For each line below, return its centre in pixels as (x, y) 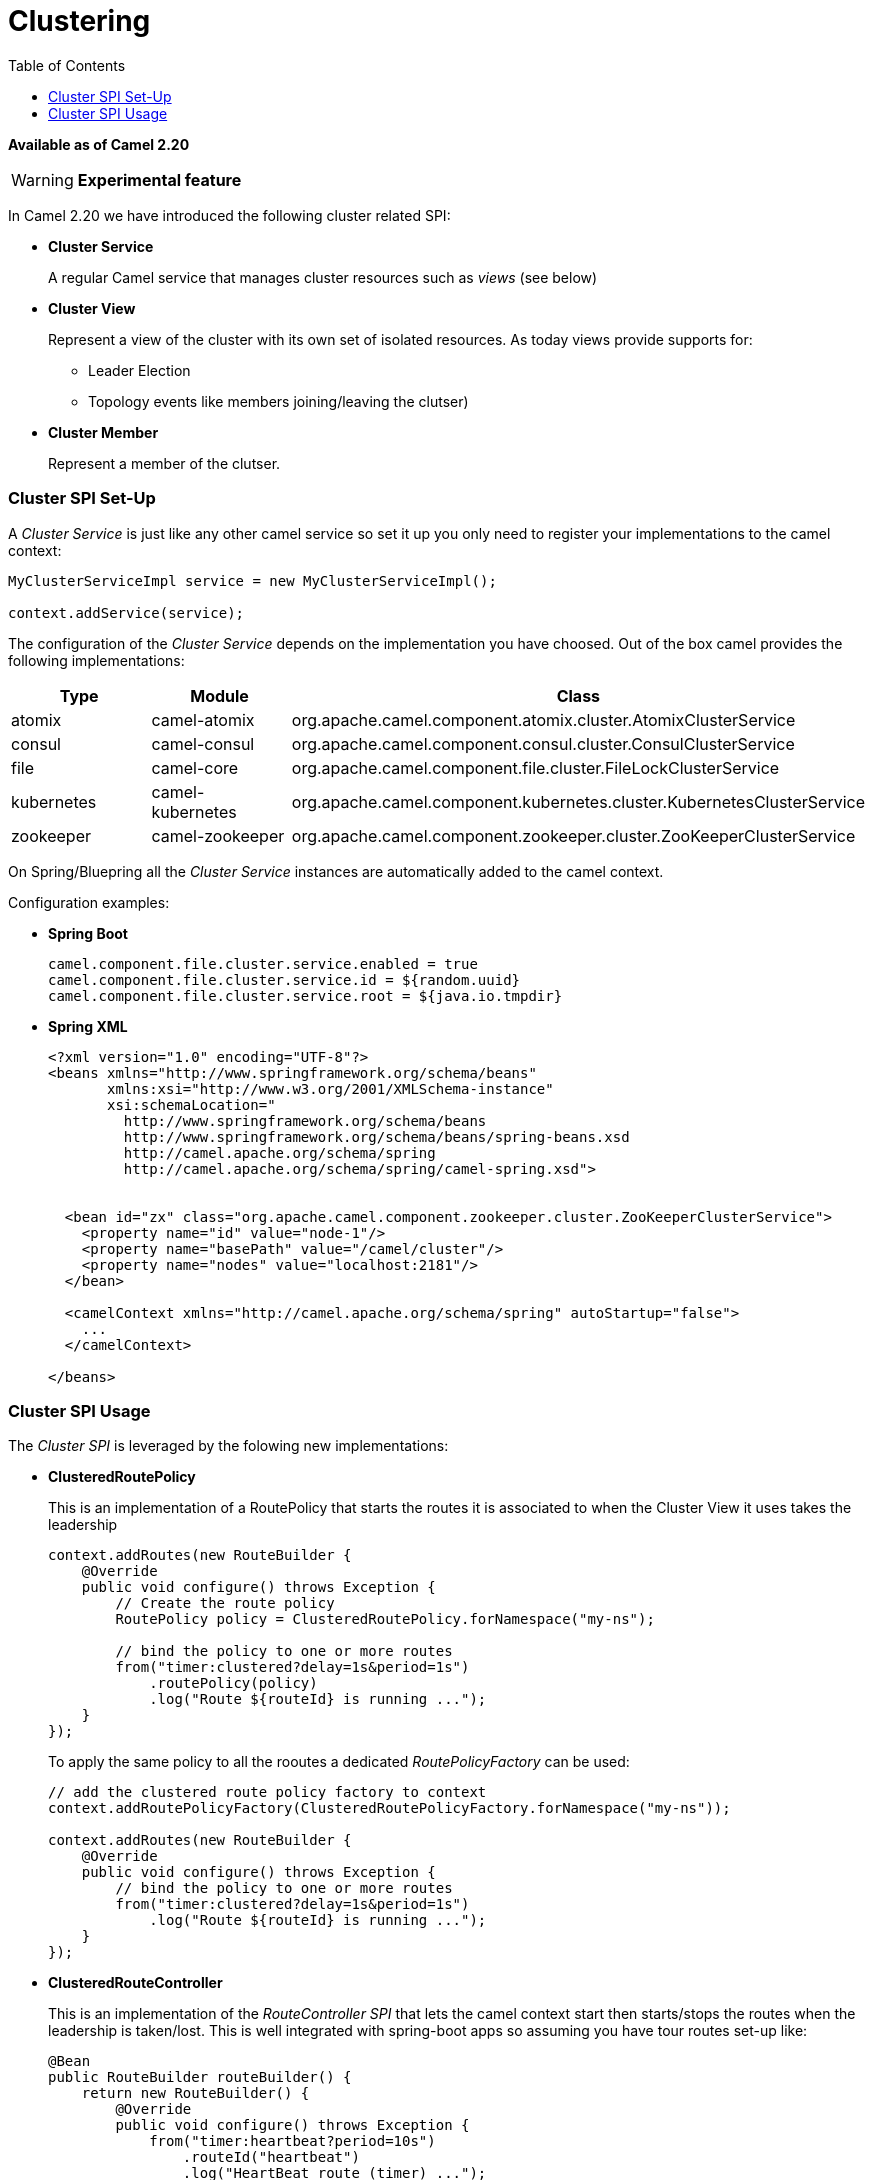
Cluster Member (103, 432)
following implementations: (96, 660)
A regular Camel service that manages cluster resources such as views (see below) (323, 277)
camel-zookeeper (218, 835)
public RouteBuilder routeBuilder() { (200, 2077)
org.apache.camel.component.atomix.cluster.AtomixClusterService (543, 719)
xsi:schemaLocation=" (191, 1104)
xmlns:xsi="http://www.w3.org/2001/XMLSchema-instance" (330, 1088)
